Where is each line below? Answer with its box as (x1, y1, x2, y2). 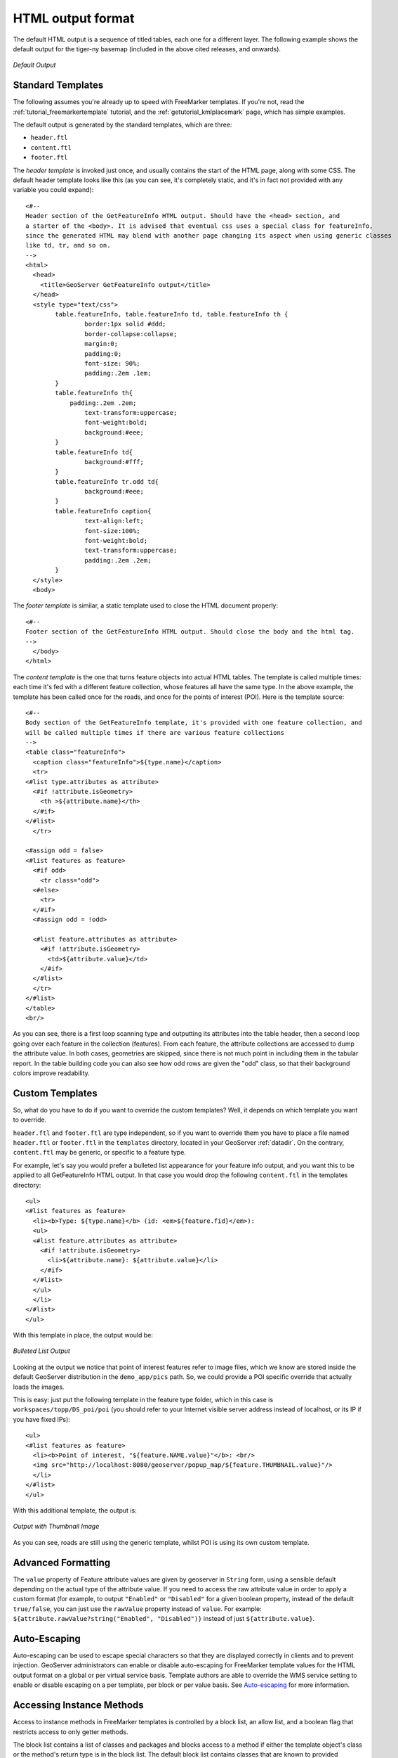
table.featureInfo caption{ (55, 507, 152, 515)
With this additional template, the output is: (13, 1506, 137, 1515)
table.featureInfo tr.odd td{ (55, 477, 159, 485)
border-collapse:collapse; (84, 330, 178, 338)
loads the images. (13, 1382, 65, 1391)
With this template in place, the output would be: (13, 1331, 154, 1340)
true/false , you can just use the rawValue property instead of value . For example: (13, 1604, 263, 1613)
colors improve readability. (13, 1069, 91, 1077)
